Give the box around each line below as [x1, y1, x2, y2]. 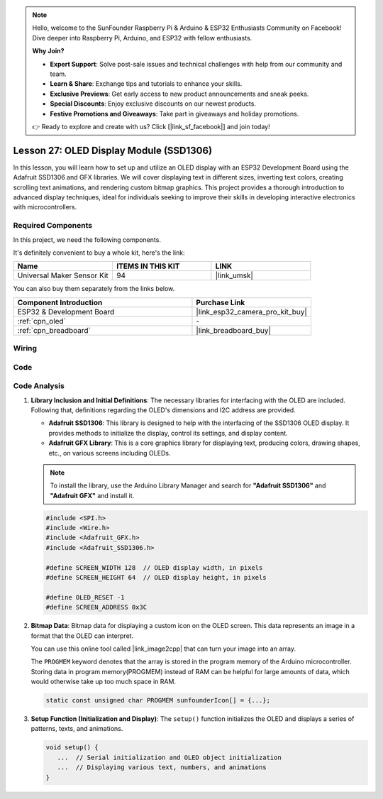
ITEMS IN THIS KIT [116, 261, 180, 271]
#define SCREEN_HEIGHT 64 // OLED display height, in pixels [45, 573, 267, 582]
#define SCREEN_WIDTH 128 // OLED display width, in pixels [45, 563, 263, 571]
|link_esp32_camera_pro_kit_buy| [196, 307, 308, 316]
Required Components [13, 221, 92, 231]
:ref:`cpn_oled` [17, 316, 67, 326]
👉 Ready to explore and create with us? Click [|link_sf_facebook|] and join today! [32, 122, 270, 131]
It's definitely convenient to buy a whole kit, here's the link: [13, 248, 185, 257]
